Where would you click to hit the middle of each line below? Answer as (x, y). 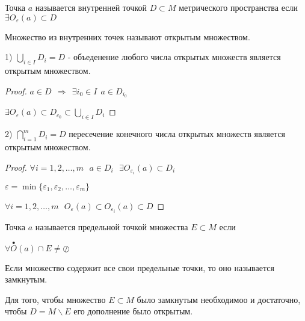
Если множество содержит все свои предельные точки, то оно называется (140, 267)
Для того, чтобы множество (55, 299)
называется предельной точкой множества (112, 226)
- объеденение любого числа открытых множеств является (174, 57)
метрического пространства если (238, 7)
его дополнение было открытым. (133, 311)
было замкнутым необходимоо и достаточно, (219, 299)
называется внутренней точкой (91, 7)
